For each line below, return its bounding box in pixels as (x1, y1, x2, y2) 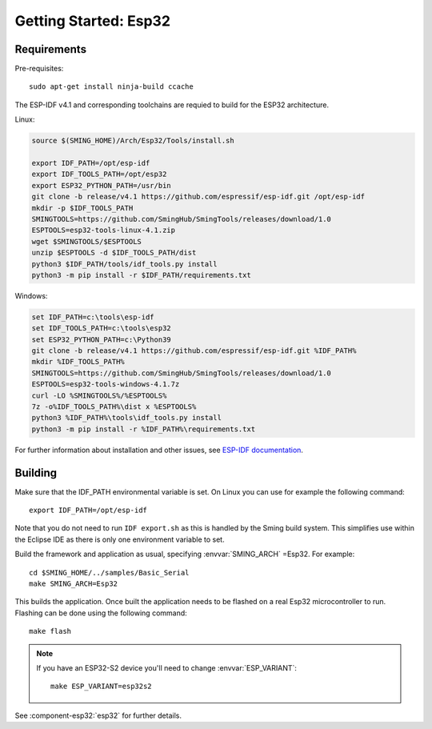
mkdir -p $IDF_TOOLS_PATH (31, 203, 134, 212)
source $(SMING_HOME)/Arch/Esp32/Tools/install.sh (31, 136, 235, 146)
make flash (29, 627, 72, 636)
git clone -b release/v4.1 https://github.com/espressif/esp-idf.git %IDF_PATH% (31, 346, 357, 355)
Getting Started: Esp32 (14, 12, 171, 30)
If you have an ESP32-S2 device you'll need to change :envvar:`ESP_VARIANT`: (36, 663, 298, 672)
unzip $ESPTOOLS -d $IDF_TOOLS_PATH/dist (31, 248, 197, 258)
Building (14, 466, 58, 479)
